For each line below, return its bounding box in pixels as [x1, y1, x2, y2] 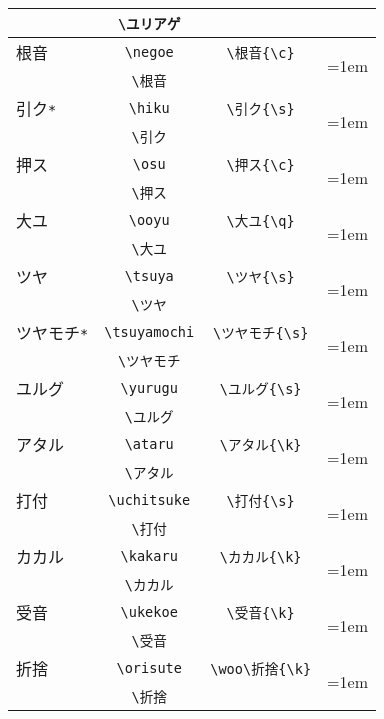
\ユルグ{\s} [219, 381, 302, 397]
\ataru [124, 436, 174, 452]
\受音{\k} [226, 605, 295, 621]
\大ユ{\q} [226, 213, 295, 229]
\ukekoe [120, 604, 178, 620]
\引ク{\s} [226, 101, 295, 117]
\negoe [124, 44, 174, 60]
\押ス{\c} [226, 157, 295, 173]
